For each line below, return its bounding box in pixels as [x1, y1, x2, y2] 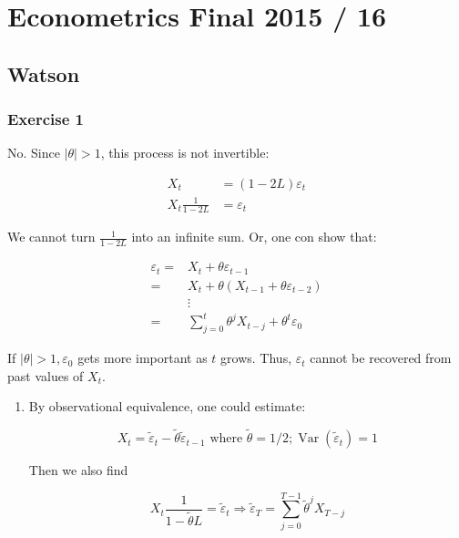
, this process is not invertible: [100, 143, 270, 162]
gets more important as [77, 348, 208, 367]
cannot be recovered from [310, 348, 452, 367]
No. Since [7, 143, 60, 162]
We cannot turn [7, 227, 96, 246]
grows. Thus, [220, 348, 292, 367]
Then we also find [28, 460, 128, 480]
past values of [7, 366, 84, 385]
